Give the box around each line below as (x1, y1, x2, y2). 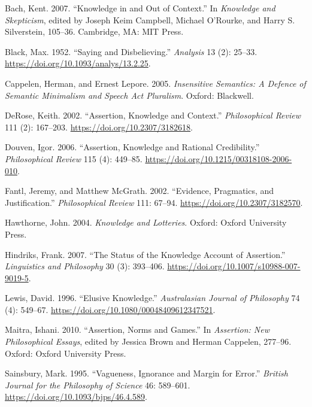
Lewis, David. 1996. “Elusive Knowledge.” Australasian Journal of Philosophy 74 (5, 291, 300, 304)
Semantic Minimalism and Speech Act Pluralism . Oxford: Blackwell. (5, 89, 254, 101)
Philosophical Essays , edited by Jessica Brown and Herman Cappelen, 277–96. (5, 335, 292, 348)
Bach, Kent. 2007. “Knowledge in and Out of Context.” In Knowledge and (5, 2, 275, 14)
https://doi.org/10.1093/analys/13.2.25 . (5, 57, 151, 69)
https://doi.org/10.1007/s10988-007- (167, 260, 301, 272)
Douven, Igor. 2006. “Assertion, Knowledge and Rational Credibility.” (5, 141, 260, 153)
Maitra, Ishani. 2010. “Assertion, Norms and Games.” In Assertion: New (5, 323, 269, 336)
